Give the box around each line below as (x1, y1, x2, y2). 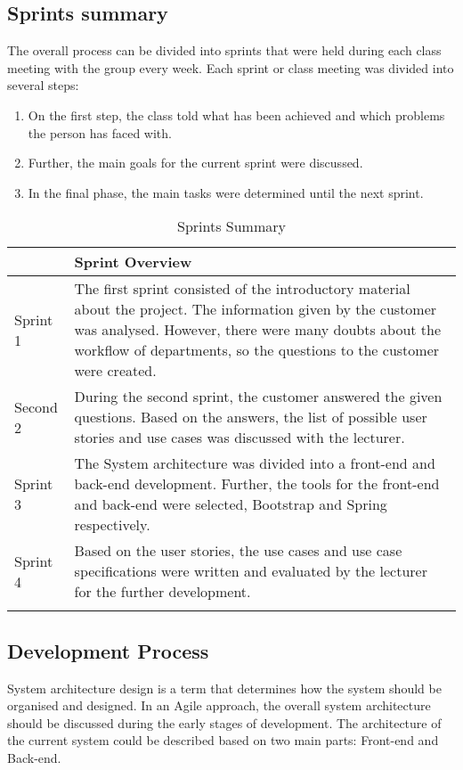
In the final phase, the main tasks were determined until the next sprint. (28, 183, 424, 201)
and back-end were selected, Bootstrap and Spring (74, 494, 387, 515)
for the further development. (74, 581, 251, 602)
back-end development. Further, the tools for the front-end (74, 473, 440, 495)
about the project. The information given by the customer (74, 299, 437, 320)
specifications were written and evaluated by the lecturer (74, 561, 427, 582)
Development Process (7, 636, 209, 664)
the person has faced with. (28, 123, 172, 142)
